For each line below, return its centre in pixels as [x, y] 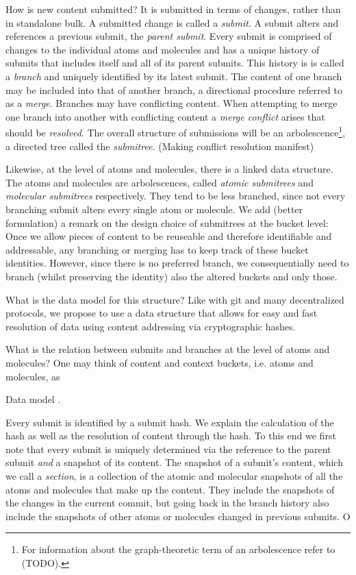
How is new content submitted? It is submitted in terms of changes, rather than [173, 9]
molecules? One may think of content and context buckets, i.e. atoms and [160, 362]
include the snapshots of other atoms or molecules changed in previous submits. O [178, 516]
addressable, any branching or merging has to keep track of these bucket [157, 249]
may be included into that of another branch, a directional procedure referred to [174, 89]
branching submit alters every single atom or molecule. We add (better [154, 209]
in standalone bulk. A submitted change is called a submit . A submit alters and [172, 22]
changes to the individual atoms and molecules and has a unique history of [163, 49]
